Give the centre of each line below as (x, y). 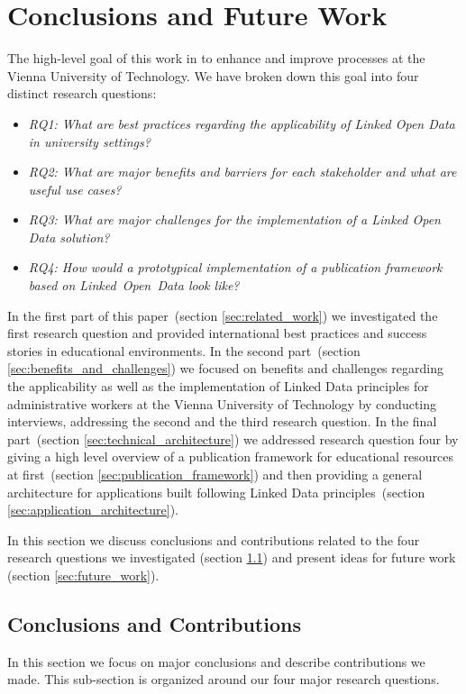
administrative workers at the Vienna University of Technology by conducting (222, 403)
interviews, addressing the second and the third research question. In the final (222, 421)
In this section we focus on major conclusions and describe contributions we (216, 661)
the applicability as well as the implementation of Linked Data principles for (218, 386)
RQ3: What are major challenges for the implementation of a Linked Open (234, 219)
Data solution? (69, 237)
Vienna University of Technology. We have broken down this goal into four (213, 75)
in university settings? (89, 141)
